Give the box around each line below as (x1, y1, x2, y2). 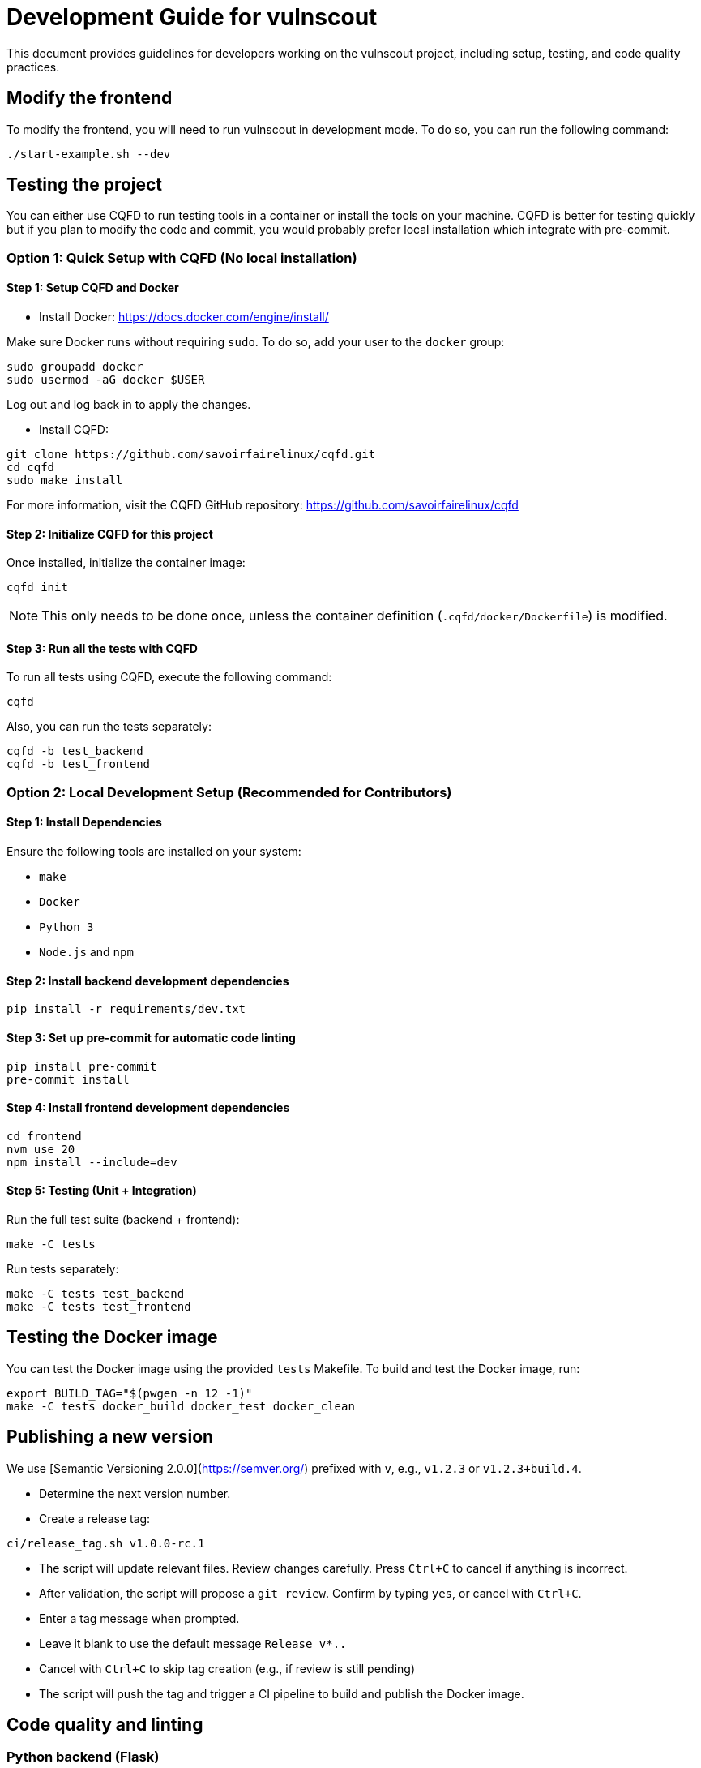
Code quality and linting (6, 1714, 203, 1736)
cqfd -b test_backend (6, 745, 143, 758)
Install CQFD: (39, 423, 109, 437)
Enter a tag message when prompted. (39, 1611, 240, 1625)
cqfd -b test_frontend (6, 757, 151, 771)
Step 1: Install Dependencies (6, 815, 162, 830)
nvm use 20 (6, 1142, 75, 1156)
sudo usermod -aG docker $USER (6, 373, 205, 387)
